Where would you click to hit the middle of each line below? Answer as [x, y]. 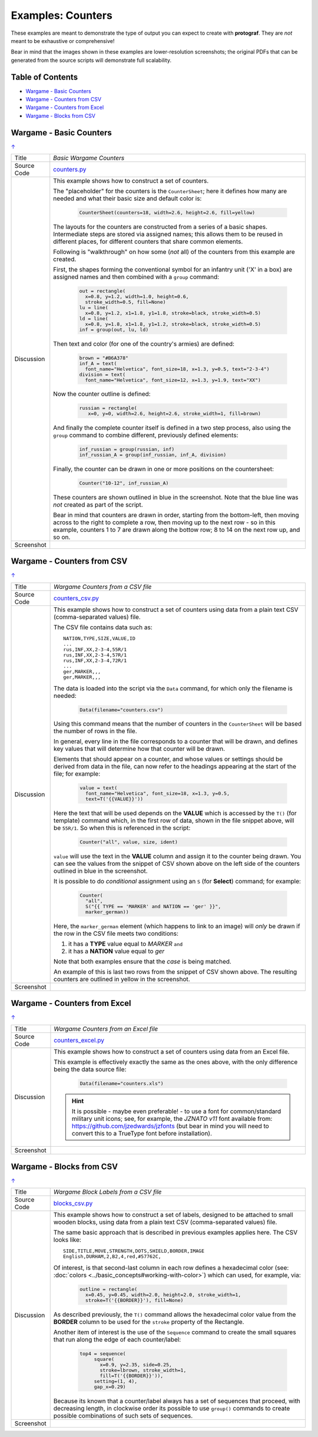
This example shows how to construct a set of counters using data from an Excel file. [172, 1051]
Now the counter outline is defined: [102, 394]
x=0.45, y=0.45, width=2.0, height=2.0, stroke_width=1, [163, 1295]
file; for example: [77, 774]
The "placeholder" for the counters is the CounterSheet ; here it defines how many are [170, 191]
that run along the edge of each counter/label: [117, 1340]
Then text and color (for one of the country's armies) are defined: [144, 343]
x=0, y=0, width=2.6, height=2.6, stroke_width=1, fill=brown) [174, 414]
